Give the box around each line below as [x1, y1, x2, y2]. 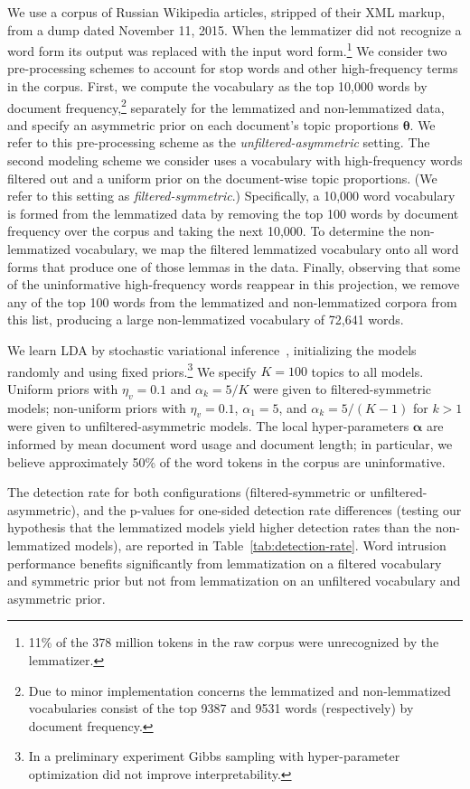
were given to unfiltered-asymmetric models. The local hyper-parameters [7, 417, 409, 436]
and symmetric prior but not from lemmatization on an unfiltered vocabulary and [7, 571, 461, 590]
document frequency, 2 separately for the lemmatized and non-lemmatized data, [7, 95, 445, 117]
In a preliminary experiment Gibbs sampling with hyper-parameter [28, 747, 400, 766]
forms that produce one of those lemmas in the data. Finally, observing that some [7, 257, 461, 276]
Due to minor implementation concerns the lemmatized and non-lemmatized [28, 681, 451, 700]
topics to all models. [311, 362, 424, 380]
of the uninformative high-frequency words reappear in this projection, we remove [7, 275, 460, 294]
